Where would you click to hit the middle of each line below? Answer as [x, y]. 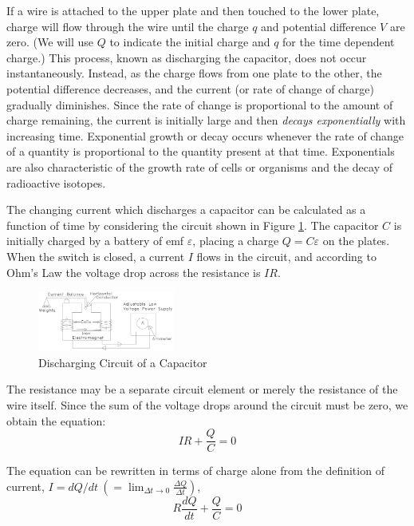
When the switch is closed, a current [96, 256]
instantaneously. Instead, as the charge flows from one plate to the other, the [194, 73]
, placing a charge [236, 241]
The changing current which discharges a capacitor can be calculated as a [186, 210]
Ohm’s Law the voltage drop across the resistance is [134, 272]
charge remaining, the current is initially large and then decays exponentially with [206, 120]
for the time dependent [339, 42]
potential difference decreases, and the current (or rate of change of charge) [190, 88]
